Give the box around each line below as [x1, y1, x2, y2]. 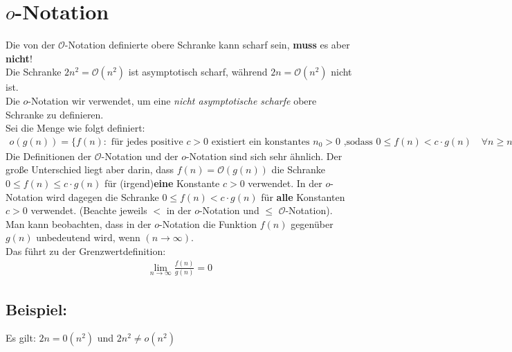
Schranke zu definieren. [6, 107, 104, 121]
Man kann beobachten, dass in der [6, 216, 152, 231]
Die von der [6, 37, 55, 52]
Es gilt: [6, 331, 36, 345]
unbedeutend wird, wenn [36, 230, 140, 245]
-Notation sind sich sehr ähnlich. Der [185, 148, 342, 163]
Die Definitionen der [6, 148, 92, 163]
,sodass [343, 137, 373, 147]
